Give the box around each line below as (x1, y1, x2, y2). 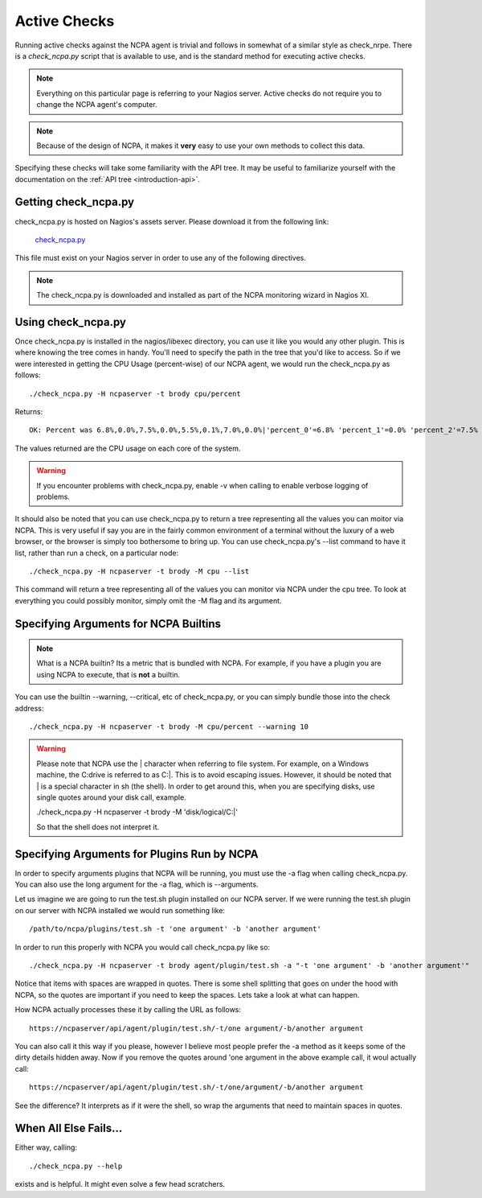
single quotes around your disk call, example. (36, 792, 186, 802)
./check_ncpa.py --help (29, 1161, 123, 1171)
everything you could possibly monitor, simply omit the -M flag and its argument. (14, 595, 282, 605)
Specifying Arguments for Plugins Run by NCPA (14, 847, 259, 861)
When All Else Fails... (14, 1122, 123, 1135)
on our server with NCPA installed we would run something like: (14, 905, 225, 915)
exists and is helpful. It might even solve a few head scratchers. (14, 1179, 225, 1189)
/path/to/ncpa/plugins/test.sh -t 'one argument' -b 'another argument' (29, 924, 321, 933)
